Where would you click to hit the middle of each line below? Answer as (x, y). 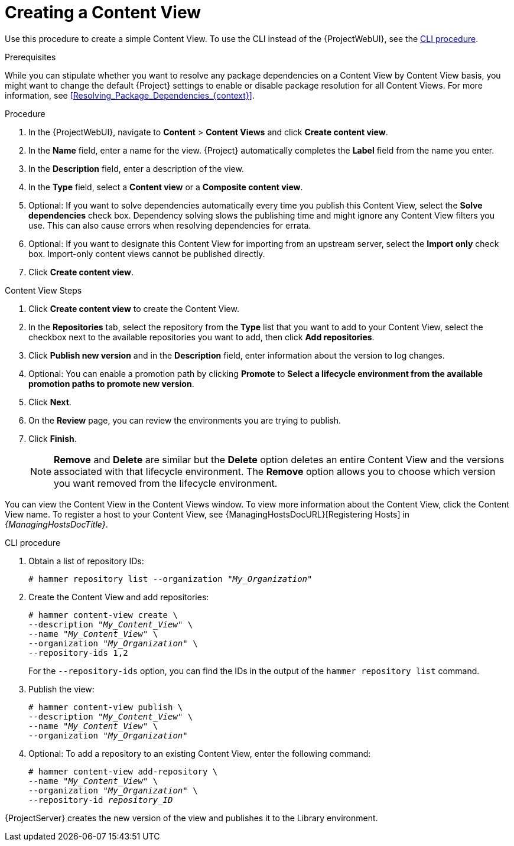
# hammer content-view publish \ (106, 707)
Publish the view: (61, 689)
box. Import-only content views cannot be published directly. (147, 253)
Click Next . (50, 402)
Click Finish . (53, 438)
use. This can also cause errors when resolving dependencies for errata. (170, 225)
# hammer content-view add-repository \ (123, 771)
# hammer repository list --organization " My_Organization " (170, 579)
